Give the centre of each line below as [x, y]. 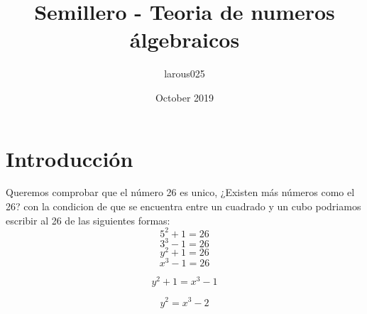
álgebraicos [185, 39]
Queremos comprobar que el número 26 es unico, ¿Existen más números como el [180, 192]
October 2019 [185, 97]
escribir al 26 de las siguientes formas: [88, 220]
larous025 [185, 74]
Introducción [70, 158]
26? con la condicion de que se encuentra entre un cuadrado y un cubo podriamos [183, 206]
